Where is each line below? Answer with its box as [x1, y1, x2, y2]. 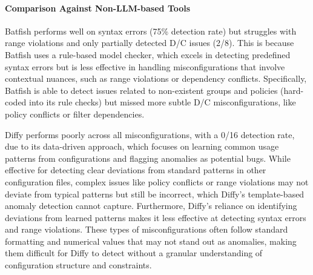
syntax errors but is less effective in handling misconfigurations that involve [5, 60, 285, 73]
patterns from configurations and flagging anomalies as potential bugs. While [5, 151, 291, 164]
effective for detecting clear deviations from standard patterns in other [5, 164, 266, 176]
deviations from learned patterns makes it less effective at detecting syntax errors [5, 211, 306, 224]
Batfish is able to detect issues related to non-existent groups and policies [5, 84, 278, 96]
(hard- [280, 84, 304, 96]
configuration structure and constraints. [5, 259, 152, 271]
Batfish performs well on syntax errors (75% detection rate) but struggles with [5, 24, 297, 37]
